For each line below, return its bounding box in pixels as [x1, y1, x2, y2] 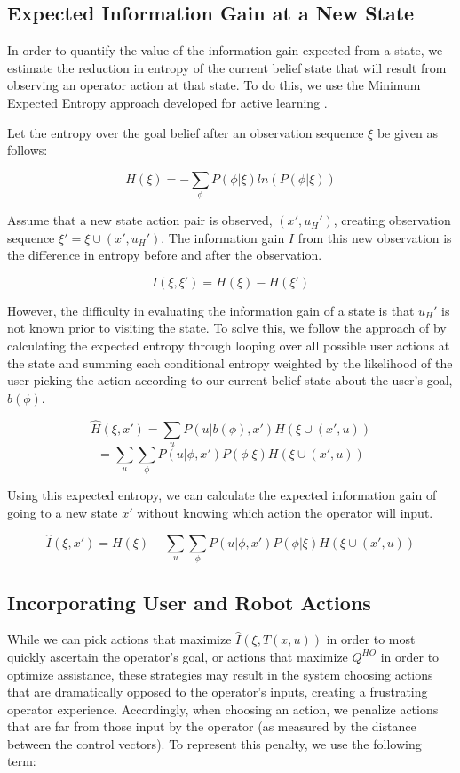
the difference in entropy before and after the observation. [7, 246, 322, 264]
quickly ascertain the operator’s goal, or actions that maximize [7, 647, 348, 665]
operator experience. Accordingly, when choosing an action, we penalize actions [7, 699, 439, 718]
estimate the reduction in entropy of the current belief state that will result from [7, 58, 447, 76]
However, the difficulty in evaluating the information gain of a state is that [7, 301, 415, 319]
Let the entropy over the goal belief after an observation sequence [7, 123, 364, 141]
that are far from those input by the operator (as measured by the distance [7, 717, 416, 736]
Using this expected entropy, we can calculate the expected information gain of [7, 486, 437, 504]
